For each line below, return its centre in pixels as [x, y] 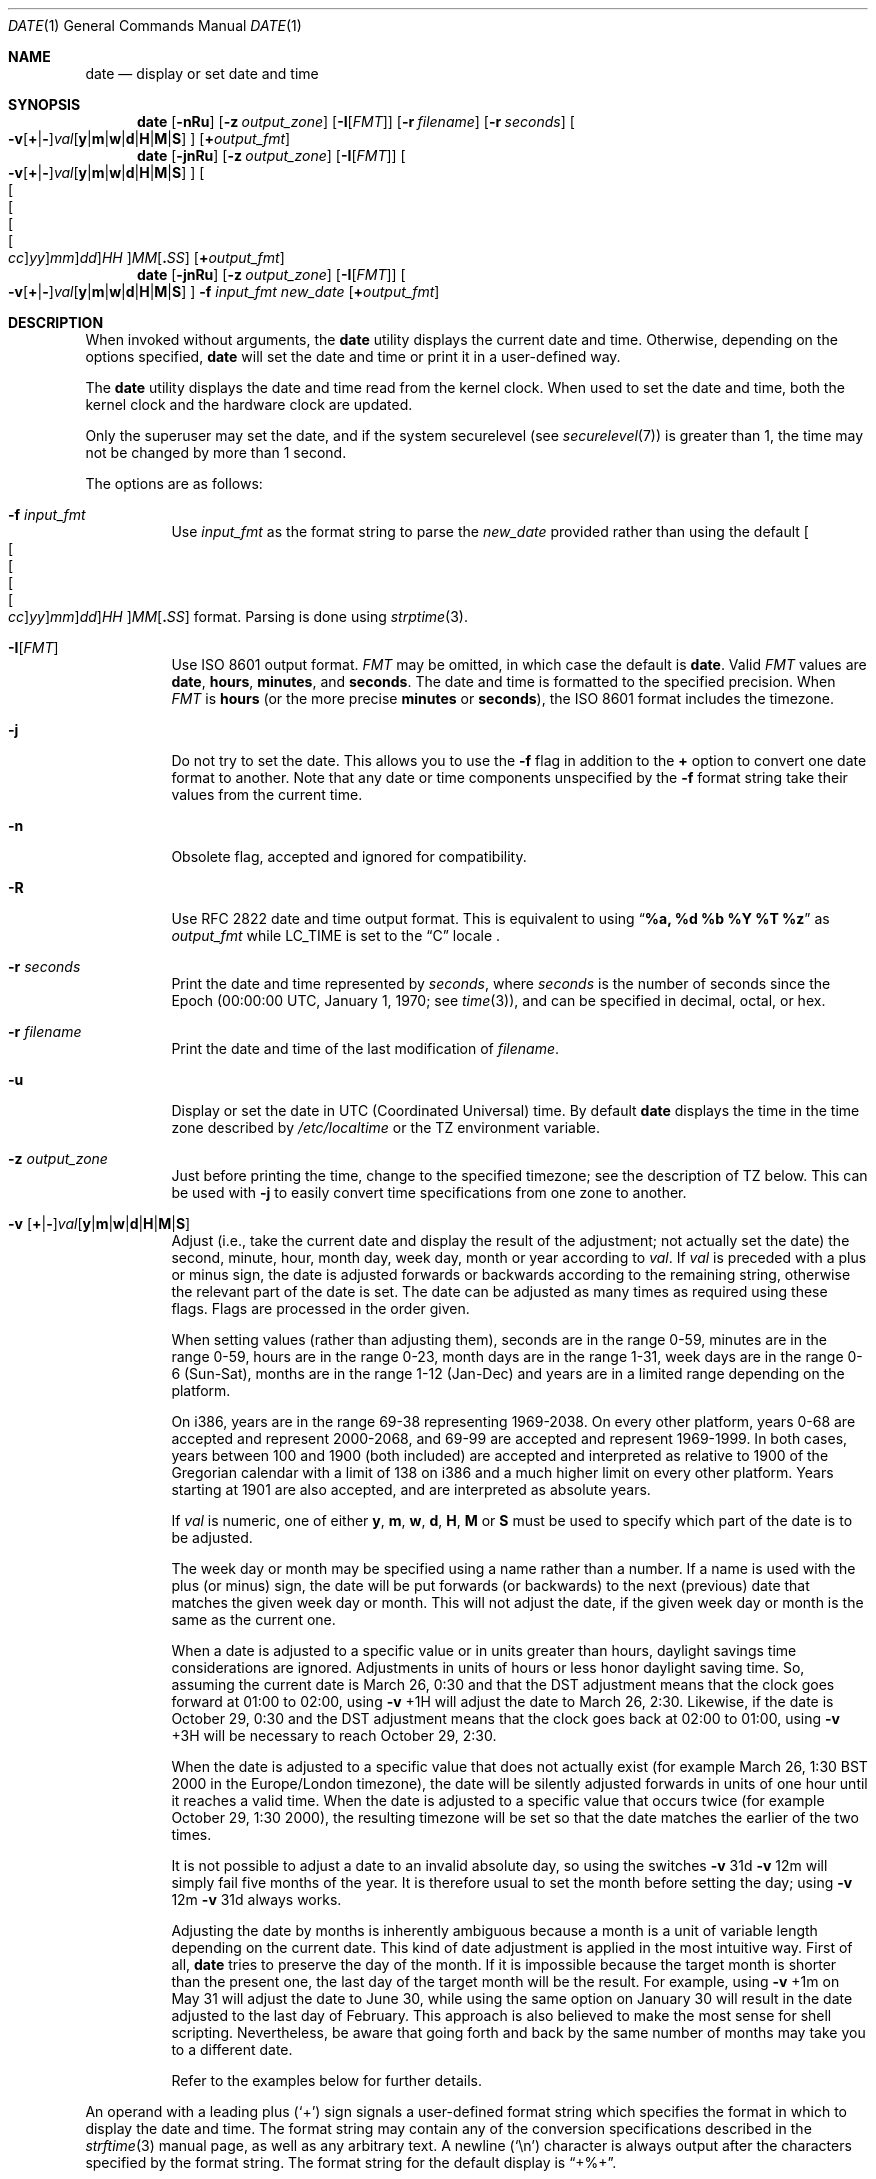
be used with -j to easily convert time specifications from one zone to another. [429, 1192]
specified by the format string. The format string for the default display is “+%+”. [351, 2162]
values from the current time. [267, 794]
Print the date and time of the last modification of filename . [365, 1048]
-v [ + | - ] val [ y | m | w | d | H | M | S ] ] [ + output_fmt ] [149, 138]
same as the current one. [253, 1619]
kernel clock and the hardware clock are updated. [249, 404]
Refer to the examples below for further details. [326, 2080]
